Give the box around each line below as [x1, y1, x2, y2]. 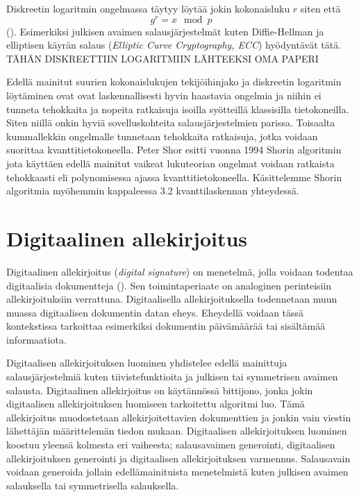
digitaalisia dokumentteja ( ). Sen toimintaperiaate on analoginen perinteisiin [6, 278, 332, 292]
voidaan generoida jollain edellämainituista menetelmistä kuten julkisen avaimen [6, 464, 349, 479]
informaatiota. [6, 332, 67, 346]
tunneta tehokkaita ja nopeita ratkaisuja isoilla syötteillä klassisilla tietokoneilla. [6, 101, 349, 116]
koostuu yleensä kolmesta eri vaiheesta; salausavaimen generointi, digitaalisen [6, 437, 335, 452]
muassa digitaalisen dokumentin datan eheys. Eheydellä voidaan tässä [6, 305, 304, 319]
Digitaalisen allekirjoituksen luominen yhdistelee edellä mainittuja [6, 355, 287, 370]
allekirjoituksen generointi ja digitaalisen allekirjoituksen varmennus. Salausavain [6, 450, 351, 465]
